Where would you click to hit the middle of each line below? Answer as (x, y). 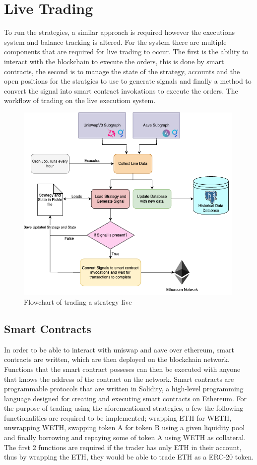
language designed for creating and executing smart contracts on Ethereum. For (125, 398)
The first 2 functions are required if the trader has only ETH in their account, (123, 447)
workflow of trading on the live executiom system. (80, 100)
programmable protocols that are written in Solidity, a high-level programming (124, 389)
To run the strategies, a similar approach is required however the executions (119, 32)
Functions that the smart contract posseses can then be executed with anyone (122, 369)
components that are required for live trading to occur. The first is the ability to (126, 52)
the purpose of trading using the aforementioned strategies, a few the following (124, 408)
